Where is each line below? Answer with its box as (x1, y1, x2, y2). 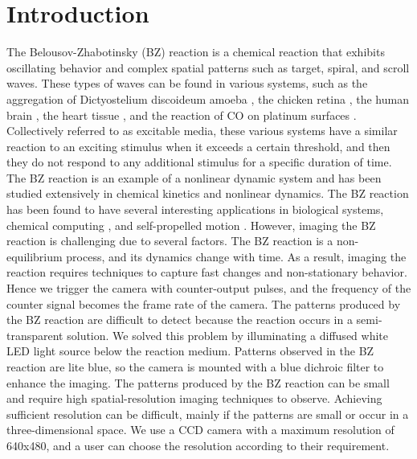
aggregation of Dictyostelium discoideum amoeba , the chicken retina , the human (6, 90, 409, 107)
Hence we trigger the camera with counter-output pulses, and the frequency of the (6, 280, 411, 297)
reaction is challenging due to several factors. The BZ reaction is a (6, 232, 333, 249)
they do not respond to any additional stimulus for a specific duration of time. (6, 154, 392, 170)
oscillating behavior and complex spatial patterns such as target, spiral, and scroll (6, 59, 410, 76)
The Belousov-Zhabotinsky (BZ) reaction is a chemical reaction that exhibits (6, 43, 385, 60)
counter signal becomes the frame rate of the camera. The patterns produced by (6, 295, 401, 312)
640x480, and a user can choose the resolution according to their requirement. (6, 436, 390, 453)
